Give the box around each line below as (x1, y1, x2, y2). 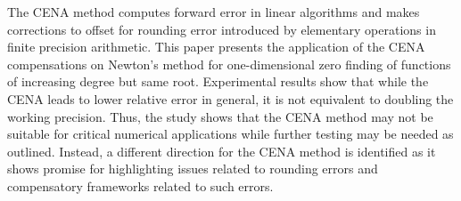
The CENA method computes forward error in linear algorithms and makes (7, 3, 420, 20)
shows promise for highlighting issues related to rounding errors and (7, 159, 378, 178)
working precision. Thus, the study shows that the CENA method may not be (7, 107, 433, 125)
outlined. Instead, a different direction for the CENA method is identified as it (7, 141, 436, 160)
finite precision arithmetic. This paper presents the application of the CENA (7, 37, 425, 56)
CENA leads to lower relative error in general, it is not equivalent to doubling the (7, 89, 454, 108)
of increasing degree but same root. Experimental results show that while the (7, 72, 429, 91)
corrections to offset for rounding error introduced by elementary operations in (7, 20, 436, 38)
